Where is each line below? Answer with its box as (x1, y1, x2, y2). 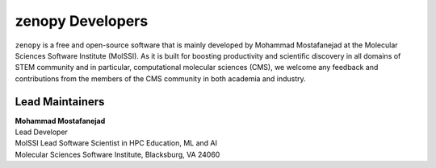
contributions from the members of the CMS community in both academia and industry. (15, 73, 306, 84)
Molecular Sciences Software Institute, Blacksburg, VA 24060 (15, 150, 220, 159)
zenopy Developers (15, 12, 149, 30)
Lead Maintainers (15, 95, 105, 109)
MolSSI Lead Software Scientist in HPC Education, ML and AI (15, 138, 218, 148)
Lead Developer (15, 127, 69, 137)
